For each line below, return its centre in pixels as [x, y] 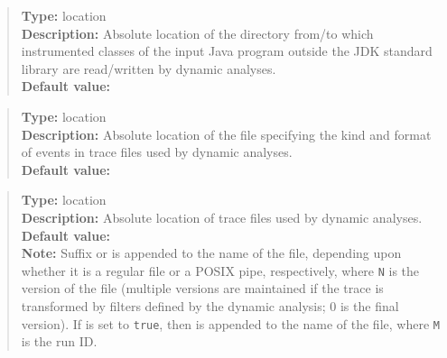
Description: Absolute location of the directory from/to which [197, 33]
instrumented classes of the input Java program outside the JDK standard [227, 51]
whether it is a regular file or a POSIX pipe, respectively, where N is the [220, 270]
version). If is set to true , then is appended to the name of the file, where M [230, 323]
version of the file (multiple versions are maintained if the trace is [202, 288]
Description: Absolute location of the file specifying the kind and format [226, 134]
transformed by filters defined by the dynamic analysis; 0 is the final [210, 305]
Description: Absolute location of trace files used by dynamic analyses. [222, 217]
